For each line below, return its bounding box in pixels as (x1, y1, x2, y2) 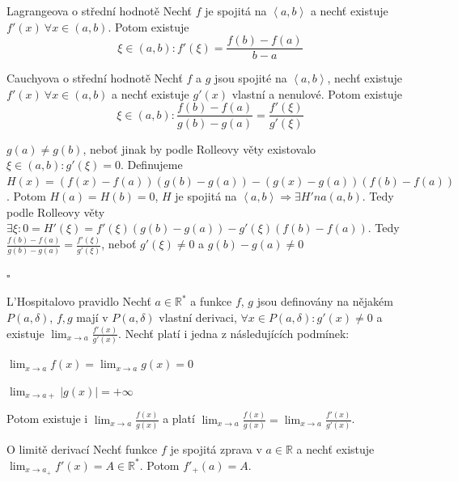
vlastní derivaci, (159, 309, 237, 325)
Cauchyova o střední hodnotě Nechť (6, 70, 183, 87)
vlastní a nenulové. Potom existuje (231, 85, 402, 102)
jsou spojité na (214, 70, 287, 87)
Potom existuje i (6, 410, 88, 427)
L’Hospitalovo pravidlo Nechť (6, 293, 151, 310)
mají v (76, 309, 108, 325)
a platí (163, 410, 195, 427)
